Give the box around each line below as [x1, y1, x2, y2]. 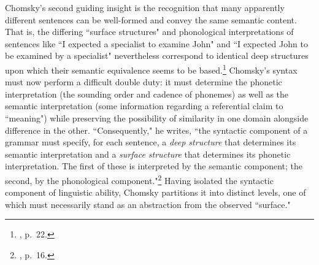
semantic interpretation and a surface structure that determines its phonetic [5, 147, 291, 160]
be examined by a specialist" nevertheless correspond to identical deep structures [5, 49, 309, 62]
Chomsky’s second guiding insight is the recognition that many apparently [5, 1, 285, 13]
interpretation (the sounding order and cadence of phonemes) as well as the [5, 87, 289, 100]
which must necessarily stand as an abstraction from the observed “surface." [5, 198, 291, 210]
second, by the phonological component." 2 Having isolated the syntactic [5, 172, 274, 186]
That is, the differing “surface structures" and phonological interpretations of [5, 25, 294, 38]
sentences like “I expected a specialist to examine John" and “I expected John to [5, 37, 308, 50]
